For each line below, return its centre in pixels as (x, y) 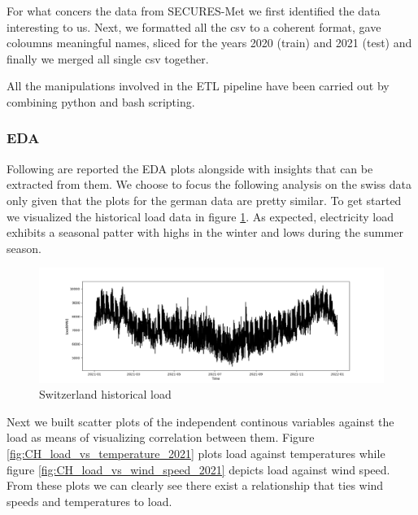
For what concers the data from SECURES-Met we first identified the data (194, 11)
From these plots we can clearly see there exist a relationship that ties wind (195, 485)
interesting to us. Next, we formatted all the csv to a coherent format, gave (194, 26)
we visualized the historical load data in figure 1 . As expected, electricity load (200, 216)
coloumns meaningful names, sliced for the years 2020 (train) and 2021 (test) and (209, 43)
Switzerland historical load (105, 394)
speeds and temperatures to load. (89, 501)
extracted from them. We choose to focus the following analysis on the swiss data (209, 184)
